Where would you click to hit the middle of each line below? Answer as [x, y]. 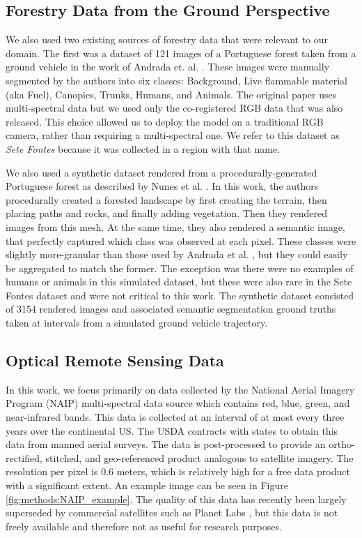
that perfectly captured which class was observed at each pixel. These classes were [181, 240]
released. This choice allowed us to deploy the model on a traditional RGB [165, 121]
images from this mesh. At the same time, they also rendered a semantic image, [175, 226]
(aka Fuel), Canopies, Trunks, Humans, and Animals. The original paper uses [171, 94]
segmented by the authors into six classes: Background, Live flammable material [176, 80]
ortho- [342, 444]
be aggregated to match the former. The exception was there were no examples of [180, 268]
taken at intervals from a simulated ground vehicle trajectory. [137, 323]
